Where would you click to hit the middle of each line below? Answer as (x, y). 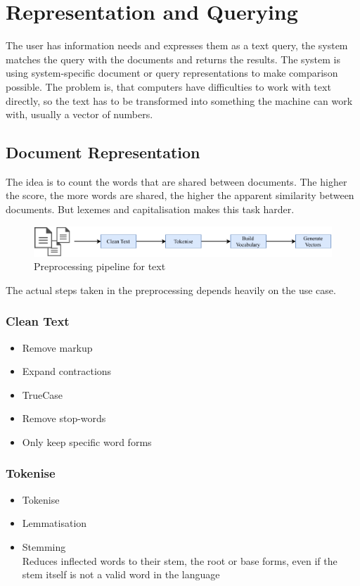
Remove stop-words (64, 418)
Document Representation (103, 152)
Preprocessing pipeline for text (100, 266)
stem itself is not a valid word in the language (121, 574)
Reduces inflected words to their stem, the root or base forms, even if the (180, 560)
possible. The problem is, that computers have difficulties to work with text (168, 86)
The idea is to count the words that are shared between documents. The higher (176, 181)
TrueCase (43, 394)
